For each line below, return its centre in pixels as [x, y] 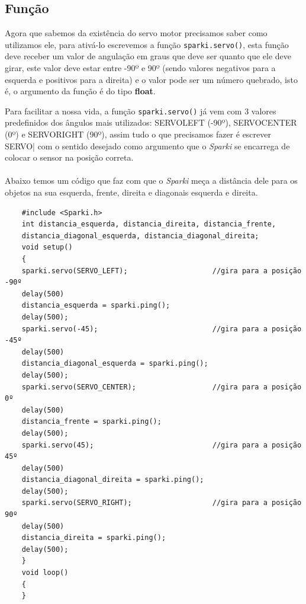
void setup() [47, 247]
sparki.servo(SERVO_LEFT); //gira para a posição [162, 271]
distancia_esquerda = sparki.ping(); [96, 306]
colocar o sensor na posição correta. [69, 157]
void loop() [45, 573]
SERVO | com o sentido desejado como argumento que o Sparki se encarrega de [147, 146]
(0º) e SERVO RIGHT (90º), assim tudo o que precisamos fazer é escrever [138, 134]
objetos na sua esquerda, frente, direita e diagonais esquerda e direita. [131, 192]
